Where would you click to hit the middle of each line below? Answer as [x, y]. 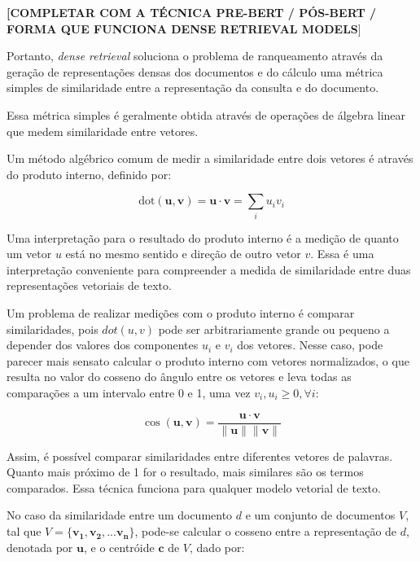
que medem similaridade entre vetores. [103, 131]
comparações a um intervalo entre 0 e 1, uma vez [129, 393]
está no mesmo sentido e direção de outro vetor [183, 254]
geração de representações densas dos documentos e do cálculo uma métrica [195, 71]
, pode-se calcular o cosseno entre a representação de [266, 531]
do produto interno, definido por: [89, 174]
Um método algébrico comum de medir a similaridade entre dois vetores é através [210, 158]
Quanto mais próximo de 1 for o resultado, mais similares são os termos [185, 472]
